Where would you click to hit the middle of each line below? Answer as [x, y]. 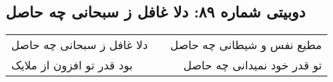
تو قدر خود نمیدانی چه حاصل [253, 65]
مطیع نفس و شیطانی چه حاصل [246, 45]
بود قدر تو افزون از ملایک [72, 65]
